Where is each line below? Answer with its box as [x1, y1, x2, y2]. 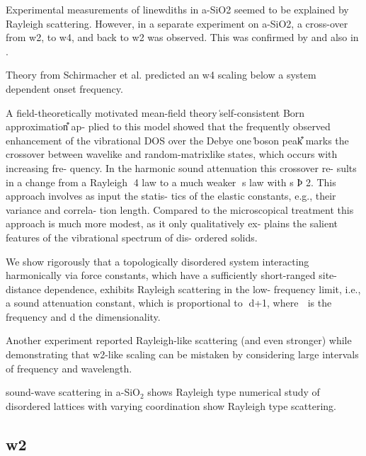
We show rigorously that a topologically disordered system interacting [6, 253, 309, 268]
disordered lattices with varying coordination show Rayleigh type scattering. [6, 398, 336, 413]
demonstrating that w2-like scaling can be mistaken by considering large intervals [6, 347, 359, 362]
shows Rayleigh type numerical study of [147, 384, 320, 399]
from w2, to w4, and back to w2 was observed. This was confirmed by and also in [6, 30, 359, 45]
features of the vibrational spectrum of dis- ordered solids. [6, 229, 258, 244]
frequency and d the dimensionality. [6, 309, 161, 324]
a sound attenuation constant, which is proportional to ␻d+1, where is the [6, 295, 332, 310]
